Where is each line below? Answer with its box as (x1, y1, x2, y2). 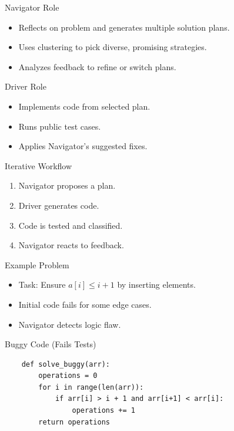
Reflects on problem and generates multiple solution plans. (18, 21, 230, 33)
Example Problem (5, 258, 69, 271)
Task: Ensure (18, 278, 66, 291)
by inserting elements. (117, 278, 196, 291)
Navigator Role (5, 1, 59, 13)
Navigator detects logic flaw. (18, 318, 121, 330)
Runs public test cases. (18, 120, 101, 132)
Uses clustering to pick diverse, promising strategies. (18, 41, 207, 53)
